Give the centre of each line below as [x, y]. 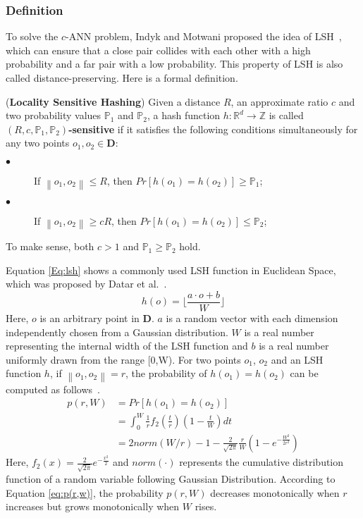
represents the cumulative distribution [262, 462]
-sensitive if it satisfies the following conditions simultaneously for [213, 129]
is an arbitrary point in [90, 317]
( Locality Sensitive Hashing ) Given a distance [113, 101]
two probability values [54, 115]
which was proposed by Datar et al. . [86, 284]
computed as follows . [53, 389]
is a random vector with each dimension [252, 317]
